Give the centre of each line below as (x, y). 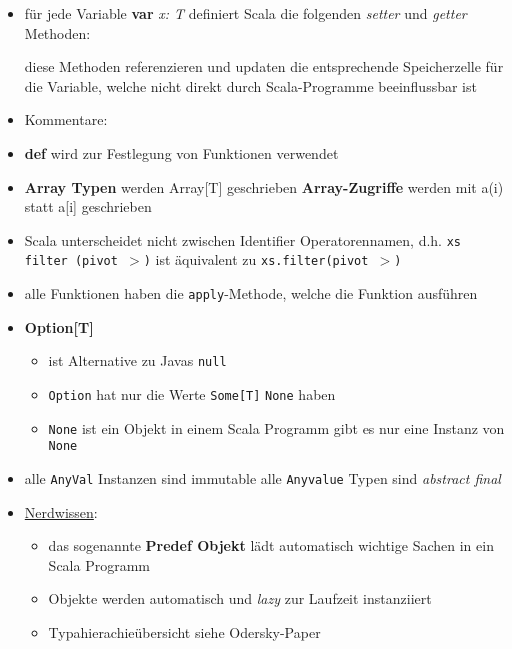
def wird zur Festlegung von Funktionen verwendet (181, 152)
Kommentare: (66, 119)
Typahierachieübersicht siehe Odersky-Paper (184, 631)
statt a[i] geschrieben (88, 206)
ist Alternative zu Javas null (137, 360)
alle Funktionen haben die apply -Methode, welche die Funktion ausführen (251, 293)
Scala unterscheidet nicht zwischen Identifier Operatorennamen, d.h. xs (242, 239)
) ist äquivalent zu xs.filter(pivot (256, 259)
